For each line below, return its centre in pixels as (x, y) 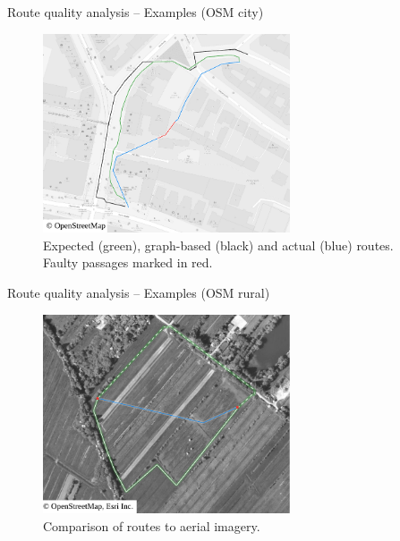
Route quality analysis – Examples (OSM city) (136, 12)
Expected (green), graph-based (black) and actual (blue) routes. (218, 245)
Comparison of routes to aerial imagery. (152, 525)
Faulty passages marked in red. (128, 262)
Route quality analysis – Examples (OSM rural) (139, 292)
